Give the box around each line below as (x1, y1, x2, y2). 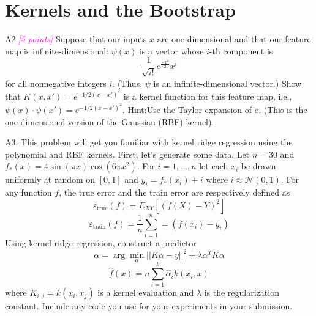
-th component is (209, 44, 273, 57)
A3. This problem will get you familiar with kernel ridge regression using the (5, 136, 293, 149)
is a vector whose (139, 44, 204, 57)
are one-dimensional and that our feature (157, 32, 311, 45)
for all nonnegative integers (5, 76, 107, 89)
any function (5, 186, 52, 199)
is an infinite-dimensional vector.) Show (153, 76, 302, 89)
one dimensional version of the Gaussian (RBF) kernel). (5, 115, 214, 128)
